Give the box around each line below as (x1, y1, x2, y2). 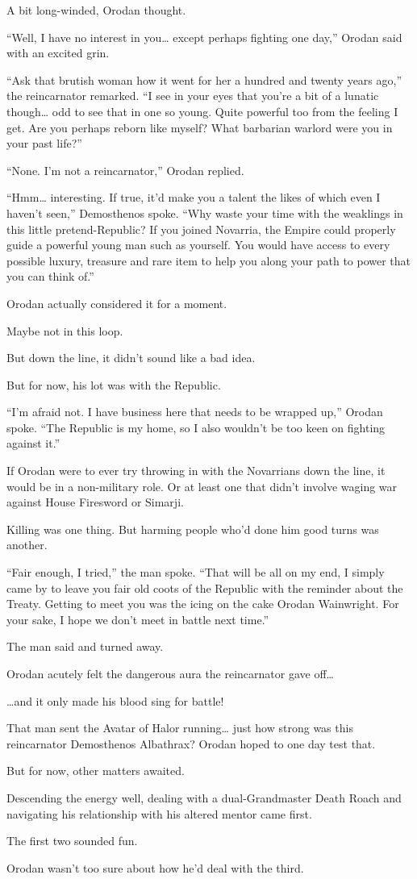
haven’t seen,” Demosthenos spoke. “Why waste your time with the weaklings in (6, 204, 403, 221)
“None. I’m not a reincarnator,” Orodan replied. (6, 161, 244, 178)
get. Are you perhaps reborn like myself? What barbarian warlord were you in (6, 119, 393, 135)
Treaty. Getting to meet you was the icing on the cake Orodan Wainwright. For (6, 595, 399, 612)
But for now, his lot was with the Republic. (6, 376, 221, 393)
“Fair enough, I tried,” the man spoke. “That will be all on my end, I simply (6, 564, 385, 581)
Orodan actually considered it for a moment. (6, 294, 227, 311)
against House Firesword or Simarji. (6, 494, 184, 510)
